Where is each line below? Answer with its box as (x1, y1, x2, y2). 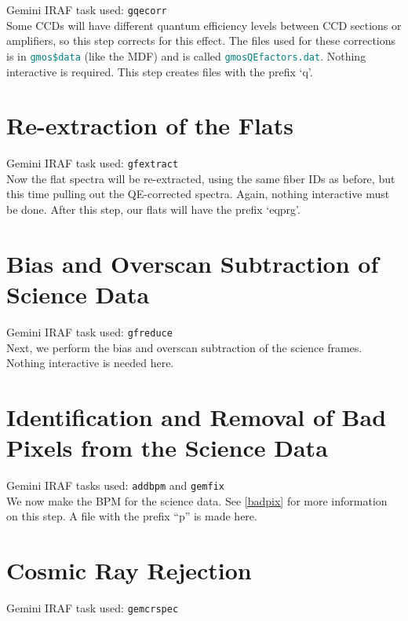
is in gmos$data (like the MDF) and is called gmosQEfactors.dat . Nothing (6, 47, 366, 64)
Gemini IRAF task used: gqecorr (6, 2, 167, 17)
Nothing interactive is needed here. (6, 355, 174, 371)
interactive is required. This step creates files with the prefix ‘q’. (6, 63, 313, 79)
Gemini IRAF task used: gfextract (6, 155, 179, 171)
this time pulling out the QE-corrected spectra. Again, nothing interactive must (6, 186, 390, 202)
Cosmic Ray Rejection (6, 554, 252, 586)
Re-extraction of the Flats (6, 109, 293, 141)
